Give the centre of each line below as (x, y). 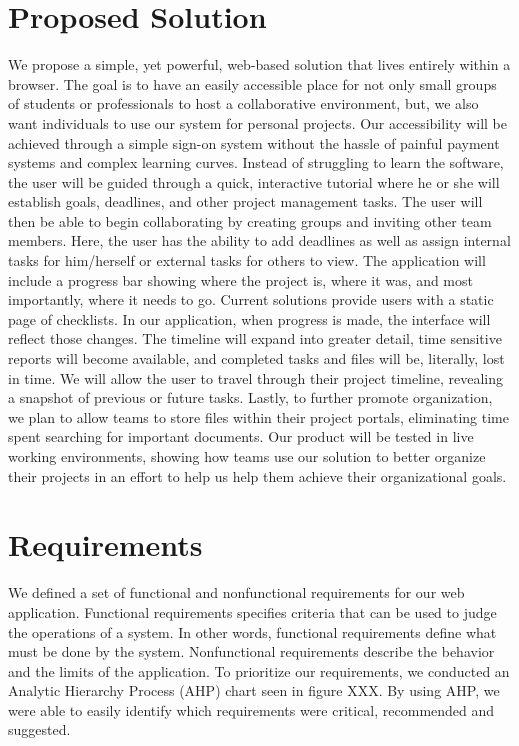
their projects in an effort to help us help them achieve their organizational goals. (257, 475)
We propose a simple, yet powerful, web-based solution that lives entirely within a (259, 64)
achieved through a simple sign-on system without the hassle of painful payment (254, 142)
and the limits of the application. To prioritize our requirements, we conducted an (259, 670)
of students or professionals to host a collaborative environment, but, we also (243, 103)
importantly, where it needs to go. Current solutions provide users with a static (251, 299)
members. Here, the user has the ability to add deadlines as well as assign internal (259, 240)
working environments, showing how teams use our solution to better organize (247, 456)
